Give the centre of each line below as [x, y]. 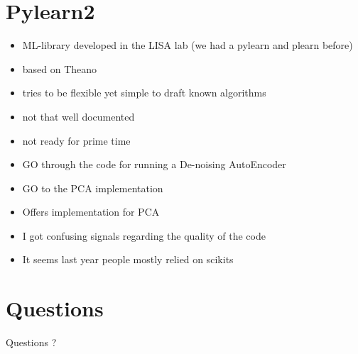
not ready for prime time [76, 140]
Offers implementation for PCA [91, 212]
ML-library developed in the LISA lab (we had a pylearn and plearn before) [188, 45]
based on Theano [60, 68]
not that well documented [78, 116]
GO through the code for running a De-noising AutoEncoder [154, 164]
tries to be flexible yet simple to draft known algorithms [144, 93]
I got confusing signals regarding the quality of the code [144, 235]
